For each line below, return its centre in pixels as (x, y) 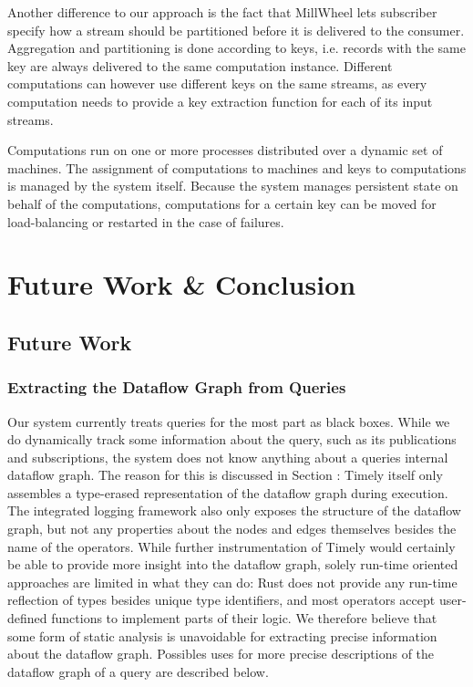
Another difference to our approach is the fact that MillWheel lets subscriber (222, 12)
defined (27, 618)
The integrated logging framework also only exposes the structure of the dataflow (234, 510)
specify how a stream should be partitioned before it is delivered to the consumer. (236, 30)
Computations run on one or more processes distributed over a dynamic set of (225, 150)
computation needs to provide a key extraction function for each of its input (220, 101)
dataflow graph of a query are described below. (138, 671)
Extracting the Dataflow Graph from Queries (177, 387)
